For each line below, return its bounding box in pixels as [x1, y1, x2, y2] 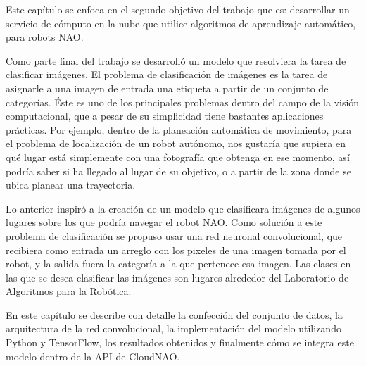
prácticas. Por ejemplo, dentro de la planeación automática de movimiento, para [6, 122, 352, 137]
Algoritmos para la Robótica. [6, 284, 132, 298]
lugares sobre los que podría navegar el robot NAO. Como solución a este [6, 215, 322, 229]
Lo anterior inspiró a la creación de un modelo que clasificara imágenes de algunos [6, 201, 360, 215]
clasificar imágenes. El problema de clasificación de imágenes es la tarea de [6, 67, 328, 82]
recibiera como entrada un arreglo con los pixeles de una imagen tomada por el [6, 242, 346, 257]
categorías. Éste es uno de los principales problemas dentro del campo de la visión [6, 94, 360, 109]
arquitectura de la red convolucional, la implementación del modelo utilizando [6, 321, 341, 336]
